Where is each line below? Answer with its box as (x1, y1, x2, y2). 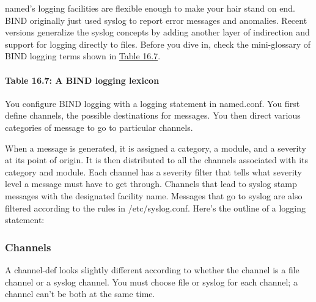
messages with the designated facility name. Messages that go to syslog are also (5, 189, 303, 202)
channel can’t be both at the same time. (5, 287, 155, 300)
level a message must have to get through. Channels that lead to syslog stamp (5, 177, 297, 190)
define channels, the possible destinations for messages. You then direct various (5, 109, 301, 122)
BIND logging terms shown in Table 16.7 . (5, 50, 161, 62)
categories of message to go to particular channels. (5, 120, 193, 133)
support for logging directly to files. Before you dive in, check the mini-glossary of (5, 37, 311, 50)
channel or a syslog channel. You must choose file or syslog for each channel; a (5, 275, 298, 288)
